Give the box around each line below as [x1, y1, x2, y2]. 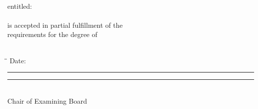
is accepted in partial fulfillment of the [7, 19, 123, 30]
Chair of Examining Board [7, 95, 87, 106]
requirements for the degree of [7, 29, 97, 39]
